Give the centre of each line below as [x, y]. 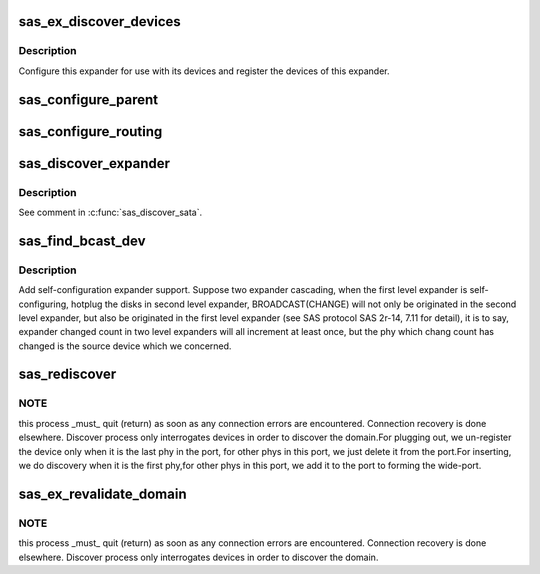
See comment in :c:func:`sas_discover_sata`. [110, 212]
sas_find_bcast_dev [82, 240]
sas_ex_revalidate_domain [102, 493]
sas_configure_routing [90, 131]
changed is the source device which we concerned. [125, 346]
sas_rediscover [67, 374]
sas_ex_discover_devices [100, 21]
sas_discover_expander [94, 163]
